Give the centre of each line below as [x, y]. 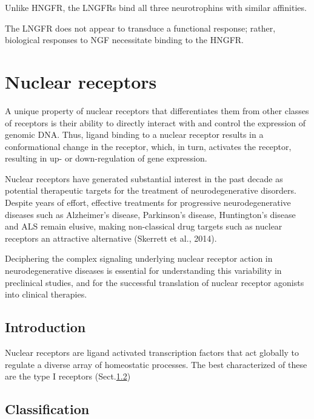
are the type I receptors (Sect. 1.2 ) [68, 376]
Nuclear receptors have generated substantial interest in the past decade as [144, 178]
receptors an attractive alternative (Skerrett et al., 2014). [111, 238]
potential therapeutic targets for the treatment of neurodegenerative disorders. [151, 190]
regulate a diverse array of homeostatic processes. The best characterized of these [156, 364]
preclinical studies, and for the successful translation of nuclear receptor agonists [155, 282]
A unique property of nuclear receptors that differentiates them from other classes [157, 110]
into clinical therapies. [46, 294]
